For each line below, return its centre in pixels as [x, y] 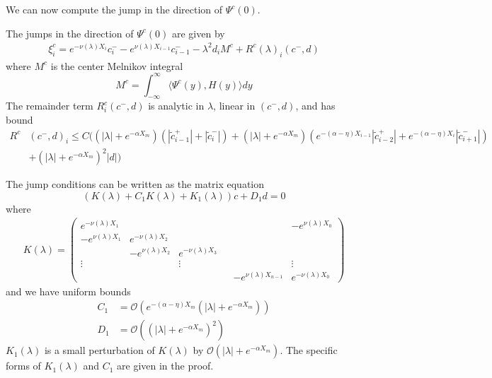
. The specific [309, 350]
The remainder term [50, 106]
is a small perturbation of [99, 350]
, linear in [234, 106]
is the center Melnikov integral [117, 65]
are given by [198, 33]
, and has [315, 106]
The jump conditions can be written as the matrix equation [135, 184]
